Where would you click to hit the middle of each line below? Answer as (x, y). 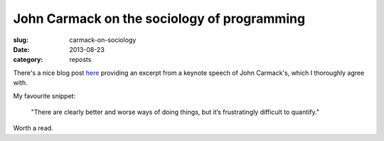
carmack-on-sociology (103, 40)
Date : (21, 49)
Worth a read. (33, 128)
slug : (21, 40)
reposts (80, 60)
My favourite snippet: (44, 95)
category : (28, 60)
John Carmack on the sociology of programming (159, 19)
